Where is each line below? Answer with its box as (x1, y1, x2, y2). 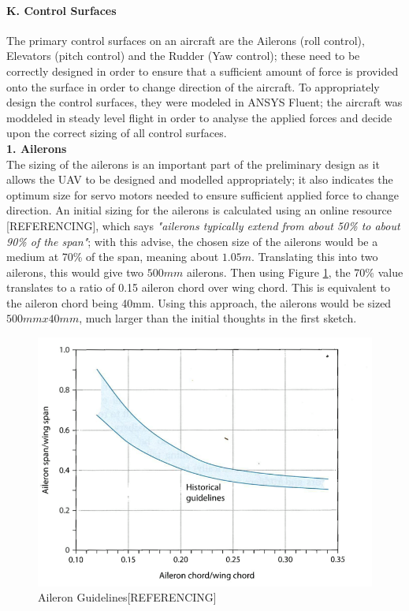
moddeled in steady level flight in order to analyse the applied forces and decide (6, 109, 392, 125)
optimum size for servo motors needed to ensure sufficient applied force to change (6, 186, 399, 203)
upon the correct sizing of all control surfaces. (6, 125, 227, 141)
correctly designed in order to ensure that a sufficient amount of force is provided (6, 62, 399, 79)
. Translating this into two (251, 248, 378, 265)
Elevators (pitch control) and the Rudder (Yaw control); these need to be (6, 47, 360, 64)
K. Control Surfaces (6, 2, 117, 18)
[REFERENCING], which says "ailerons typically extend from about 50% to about (6, 217, 400, 233)
